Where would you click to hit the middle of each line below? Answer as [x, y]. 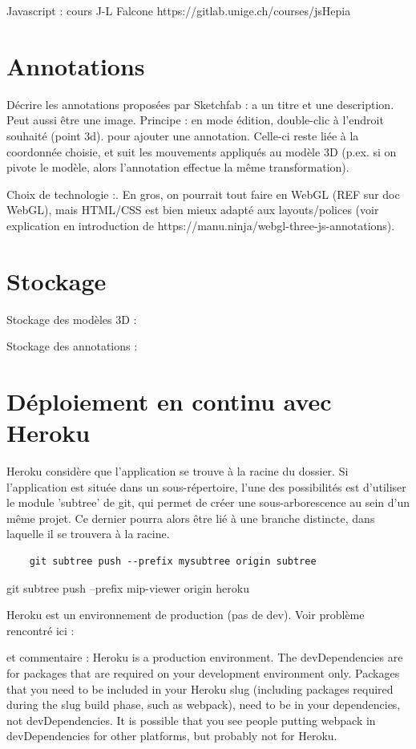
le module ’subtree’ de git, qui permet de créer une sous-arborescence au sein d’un [208, 502]
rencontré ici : [40, 630]
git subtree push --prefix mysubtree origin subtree [173, 562]
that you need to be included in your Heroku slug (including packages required [200, 688]
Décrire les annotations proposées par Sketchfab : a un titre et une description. [200, 104]
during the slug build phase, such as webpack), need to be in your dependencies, [204, 704]
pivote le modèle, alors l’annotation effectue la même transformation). [178, 167]
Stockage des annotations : [72, 346]
